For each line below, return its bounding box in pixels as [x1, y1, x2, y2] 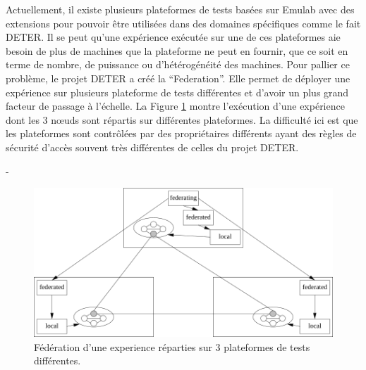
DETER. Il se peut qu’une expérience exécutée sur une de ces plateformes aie [6, 30, 341, 44]
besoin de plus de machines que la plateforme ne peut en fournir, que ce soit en [6, 43, 348, 58]
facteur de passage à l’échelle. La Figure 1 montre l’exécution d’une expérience [6, 98, 345, 113]
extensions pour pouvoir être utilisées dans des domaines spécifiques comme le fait [6, 15, 361, 30]
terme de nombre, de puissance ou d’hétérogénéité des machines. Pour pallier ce [6, 57, 350, 72]
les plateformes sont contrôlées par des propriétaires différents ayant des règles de [6, 126, 357, 141]
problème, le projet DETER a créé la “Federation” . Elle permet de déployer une [6, 70, 350, 85]
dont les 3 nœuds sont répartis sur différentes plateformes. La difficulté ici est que [6, 112, 358, 127]
